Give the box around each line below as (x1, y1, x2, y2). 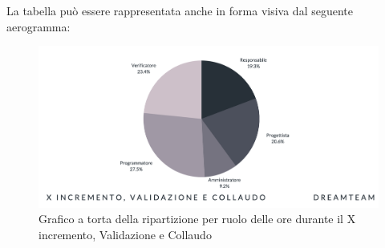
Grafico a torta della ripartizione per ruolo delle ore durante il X (38, 210, 356, 227)
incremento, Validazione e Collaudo (38, 226, 212, 242)
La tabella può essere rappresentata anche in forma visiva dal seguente (6, 2, 353, 18)
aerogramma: (6, 18, 71, 35)
